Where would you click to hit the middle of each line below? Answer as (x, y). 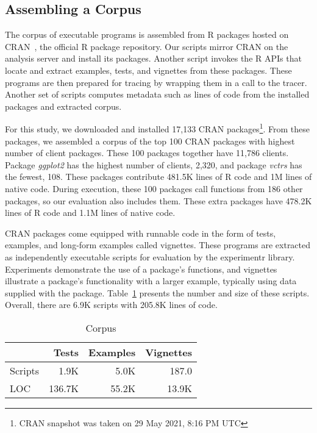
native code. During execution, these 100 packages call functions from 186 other (154, 188)
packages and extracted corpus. (63, 106)
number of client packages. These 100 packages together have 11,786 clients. (147, 153)
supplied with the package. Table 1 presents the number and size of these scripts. (157, 292)
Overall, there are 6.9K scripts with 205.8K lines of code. (111, 305)
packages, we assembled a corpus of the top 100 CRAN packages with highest (150, 141)
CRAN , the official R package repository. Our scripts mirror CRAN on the (147, 46)
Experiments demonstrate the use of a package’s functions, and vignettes (141, 269)
